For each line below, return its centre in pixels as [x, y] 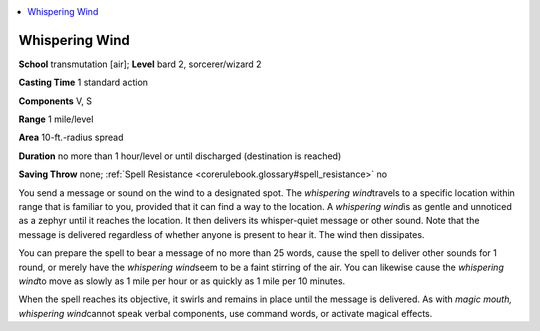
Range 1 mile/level [56, 119]
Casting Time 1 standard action [83, 82]
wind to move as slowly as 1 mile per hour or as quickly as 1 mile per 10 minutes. [182, 281]
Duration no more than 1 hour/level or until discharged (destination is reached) [180, 156]
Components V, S [55, 101]
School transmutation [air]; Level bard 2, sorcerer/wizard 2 [140, 64]
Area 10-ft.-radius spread [71, 137]
